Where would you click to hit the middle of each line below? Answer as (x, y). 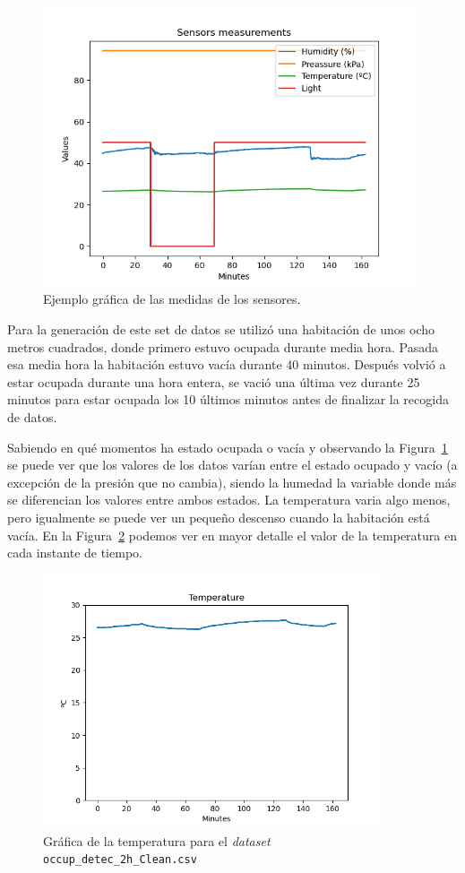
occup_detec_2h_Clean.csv (120, 860)
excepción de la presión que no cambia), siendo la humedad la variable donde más (232, 482)
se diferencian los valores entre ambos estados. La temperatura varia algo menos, (229, 500)
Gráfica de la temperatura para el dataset (157, 840)
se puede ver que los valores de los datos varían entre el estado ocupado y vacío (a (232, 465)
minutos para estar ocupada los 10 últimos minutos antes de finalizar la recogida (228, 399)
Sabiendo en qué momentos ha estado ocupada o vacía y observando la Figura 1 (228, 447)
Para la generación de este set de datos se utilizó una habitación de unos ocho (221, 328)
